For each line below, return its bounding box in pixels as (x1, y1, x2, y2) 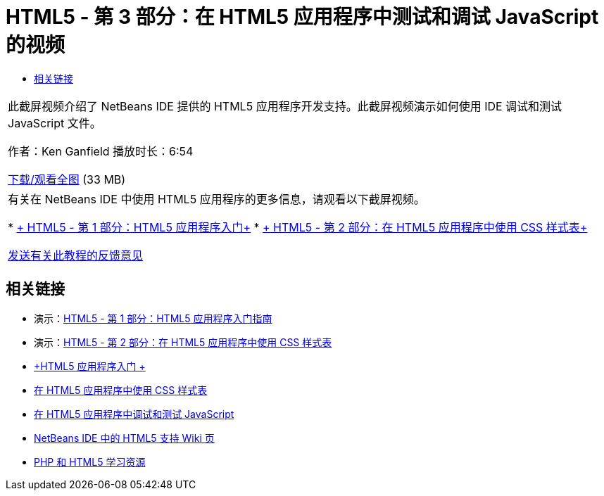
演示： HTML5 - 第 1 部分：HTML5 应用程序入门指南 (34, 312, 272, 324)
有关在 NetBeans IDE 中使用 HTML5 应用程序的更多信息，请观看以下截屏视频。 (8, 191, 425, 206)
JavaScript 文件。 (8, 115, 101, 130)
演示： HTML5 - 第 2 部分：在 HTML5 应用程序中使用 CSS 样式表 (34, 336, 332, 348)
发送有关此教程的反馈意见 (8, 248, 144, 262)
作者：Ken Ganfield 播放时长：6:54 (8, 144, 194, 158)
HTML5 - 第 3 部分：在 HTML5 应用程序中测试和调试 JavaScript (6, 5, 599, 29)
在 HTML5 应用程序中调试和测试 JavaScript (34, 407, 234, 420)
